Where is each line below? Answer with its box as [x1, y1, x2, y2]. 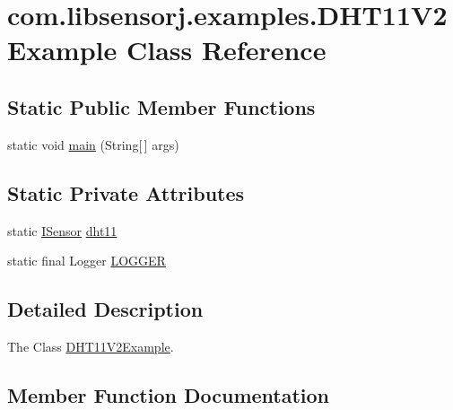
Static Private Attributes [7, 179, 245, 206]
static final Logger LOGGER [7, 251, 166, 270]
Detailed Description [7, 295, 204, 323]
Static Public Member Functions [7, 92, 316, 120]
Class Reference [126, 31, 327, 68]
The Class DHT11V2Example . [7, 336, 174, 355]
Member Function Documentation [7, 380, 330, 408]
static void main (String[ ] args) [7, 135, 179, 153]
